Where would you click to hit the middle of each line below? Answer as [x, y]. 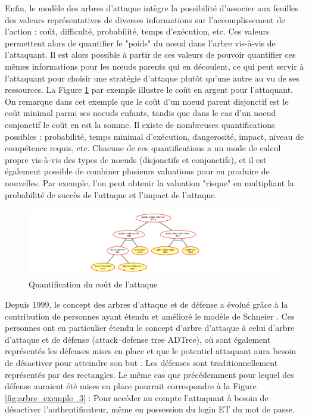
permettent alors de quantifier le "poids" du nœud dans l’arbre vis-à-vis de [140, 43]
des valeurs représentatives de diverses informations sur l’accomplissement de [145, 19]
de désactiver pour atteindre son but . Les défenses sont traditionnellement [141, 362]
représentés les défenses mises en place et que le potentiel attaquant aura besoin [151, 351]
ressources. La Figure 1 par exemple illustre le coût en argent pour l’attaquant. [149, 90]
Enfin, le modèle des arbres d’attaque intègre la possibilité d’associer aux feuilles [152, 8]
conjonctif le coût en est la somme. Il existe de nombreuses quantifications [140, 124]
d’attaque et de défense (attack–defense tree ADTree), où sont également [138, 339]
